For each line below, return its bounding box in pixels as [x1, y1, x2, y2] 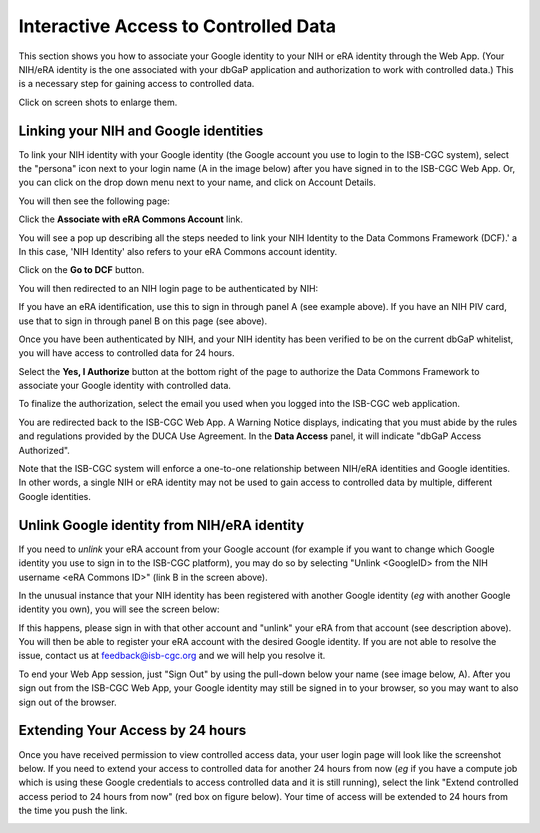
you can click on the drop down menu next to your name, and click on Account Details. [18, 176, 377, 189]
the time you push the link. [18, 805, 128, 817]
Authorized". [18, 444, 70, 456]
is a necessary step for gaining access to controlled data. [18, 78, 255, 90]
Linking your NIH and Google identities [18, 122, 264, 139]
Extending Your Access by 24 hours [18, 722, 247, 739]
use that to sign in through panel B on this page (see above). [18, 315, 268, 327]
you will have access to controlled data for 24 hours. [18, 347, 235, 359]
